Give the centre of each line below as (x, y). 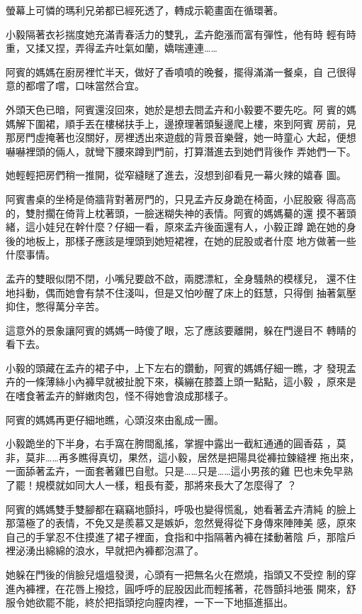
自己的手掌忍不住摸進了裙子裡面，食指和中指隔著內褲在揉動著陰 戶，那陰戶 (181, 536)
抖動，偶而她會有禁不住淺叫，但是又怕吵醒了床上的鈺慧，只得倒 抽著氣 (181, 292)
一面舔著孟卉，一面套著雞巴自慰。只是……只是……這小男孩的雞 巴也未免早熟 (180, 471)
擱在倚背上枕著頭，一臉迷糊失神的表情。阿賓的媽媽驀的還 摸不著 (196, 213)
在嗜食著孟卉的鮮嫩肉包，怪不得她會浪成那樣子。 (120, 396)
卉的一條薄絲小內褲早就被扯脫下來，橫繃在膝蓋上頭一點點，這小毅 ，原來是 (181, 382)
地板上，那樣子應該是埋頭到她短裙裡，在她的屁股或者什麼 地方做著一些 (191, 240)
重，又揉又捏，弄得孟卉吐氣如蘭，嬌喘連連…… (112, 48)
